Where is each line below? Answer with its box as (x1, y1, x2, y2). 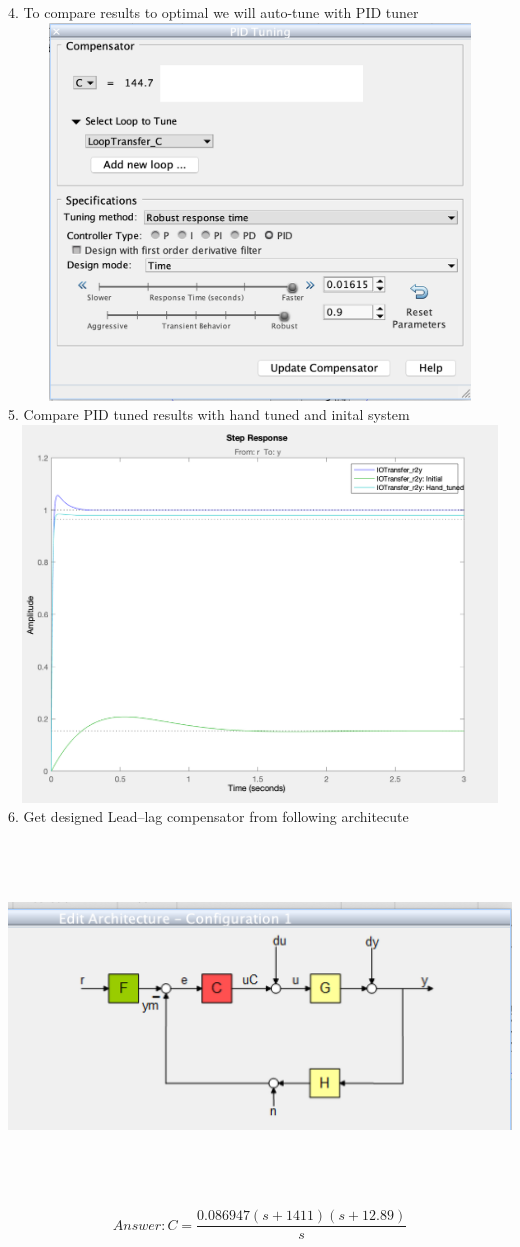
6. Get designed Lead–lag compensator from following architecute (8, 806, 409, 827)
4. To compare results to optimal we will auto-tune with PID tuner (8, 2, 419, 22)
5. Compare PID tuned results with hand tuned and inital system (8, 404, 410, 425)
